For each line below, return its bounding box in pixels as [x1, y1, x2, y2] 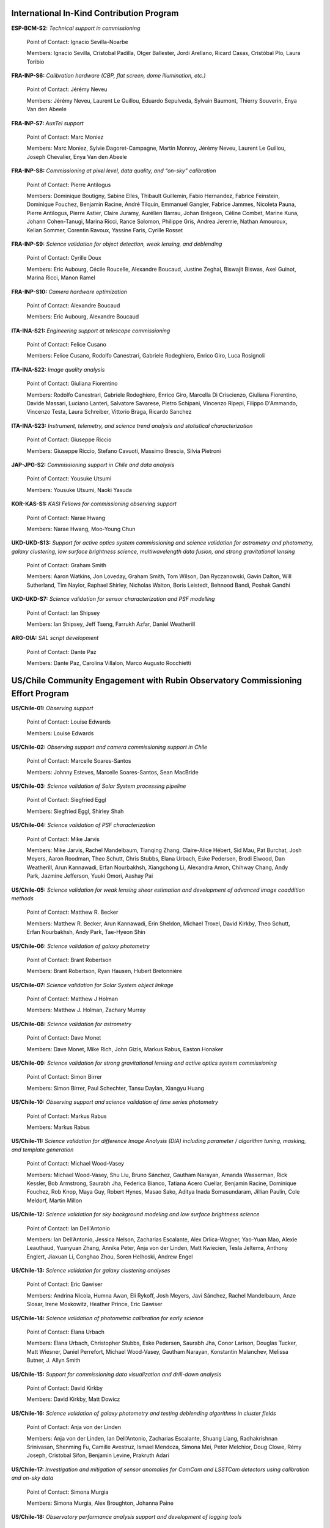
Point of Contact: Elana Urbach [26, 1328, 105, 1335]
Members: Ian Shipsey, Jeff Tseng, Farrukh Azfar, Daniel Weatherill [26, 620, 196, 628]
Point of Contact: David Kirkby [26, 1384, 103, 1392]
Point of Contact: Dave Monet [26, 1034, 101, 1041]
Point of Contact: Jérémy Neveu [26, 86, 108, 93]
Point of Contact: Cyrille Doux [26, 254, 102, 262]
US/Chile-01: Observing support [11, 704, 94, 711]
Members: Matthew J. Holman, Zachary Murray [26, 1006, 146, 1014]
